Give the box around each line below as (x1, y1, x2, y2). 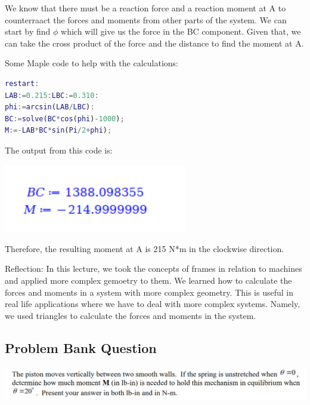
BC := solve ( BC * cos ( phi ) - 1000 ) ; (5, 114, 125, 123)
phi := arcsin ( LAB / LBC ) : (5, 103, 95, 112)
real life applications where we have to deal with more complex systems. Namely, (5, 297, 300, 310)
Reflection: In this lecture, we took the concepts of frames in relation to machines (5, 262, 302, 275)
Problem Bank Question (5, 338, 157, 357)
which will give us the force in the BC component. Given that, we (61, 25, 301, 38)
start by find (5, 25, 51, 38)
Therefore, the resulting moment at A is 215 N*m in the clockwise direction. (5, 242, 284, 254)
